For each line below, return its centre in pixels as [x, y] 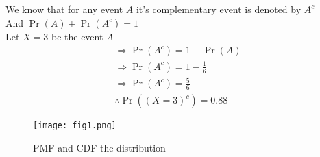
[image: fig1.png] [75, 126]
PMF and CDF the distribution [99, 147]
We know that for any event [64, 9]
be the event [77, 36]
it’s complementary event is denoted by [219, 9]
